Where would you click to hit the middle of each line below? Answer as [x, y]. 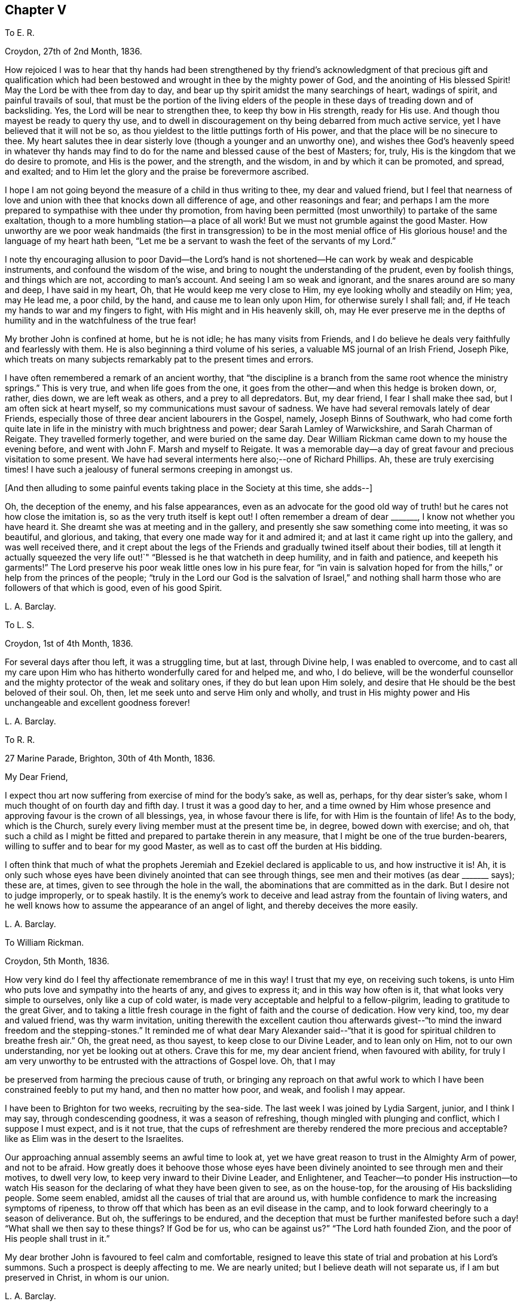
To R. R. [20, 740]
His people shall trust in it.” [57, 1239]
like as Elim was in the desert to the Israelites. [94, 1139]
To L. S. [20, 625]
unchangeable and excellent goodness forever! [97, 703]
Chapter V [36, 10]
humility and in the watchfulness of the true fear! [100, 321]
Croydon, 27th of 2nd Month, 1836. [74, 51]
